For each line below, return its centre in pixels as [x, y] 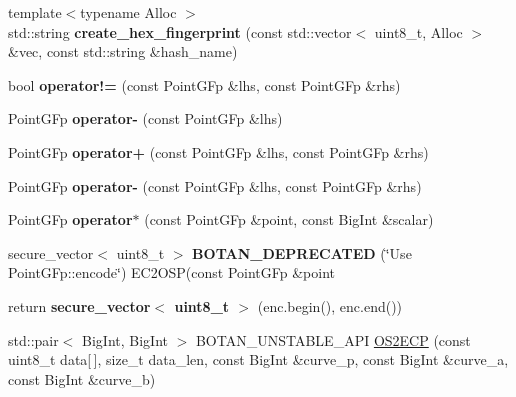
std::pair [33, 339]
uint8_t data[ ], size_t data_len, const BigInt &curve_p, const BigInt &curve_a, [258, 359]
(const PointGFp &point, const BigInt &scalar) [289, 219]
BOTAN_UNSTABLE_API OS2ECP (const [333, 339]
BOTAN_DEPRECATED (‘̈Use [302, 252]
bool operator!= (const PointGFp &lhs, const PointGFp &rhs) [204, 84]
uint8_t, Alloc [418, 31]
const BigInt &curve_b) [82, 378]
